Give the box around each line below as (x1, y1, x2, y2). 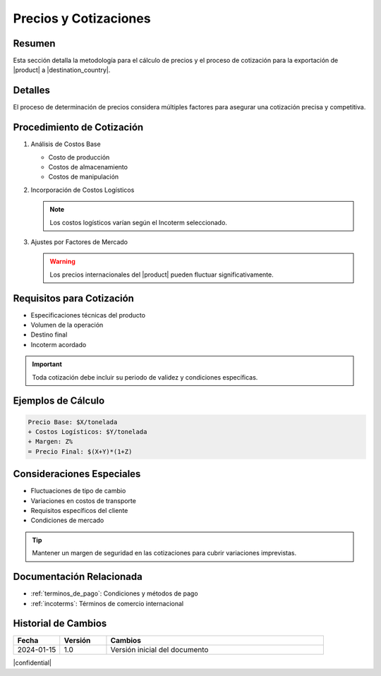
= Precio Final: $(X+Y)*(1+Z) (28, 447, 133, 455)
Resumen (13, 37, 56, 49)
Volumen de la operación (30, 321, 104, 330)
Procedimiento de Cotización (13, 121, 144, 133)
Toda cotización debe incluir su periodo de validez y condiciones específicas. (32, 373, 258, 381)
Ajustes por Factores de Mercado (30, 238, 128, 246)
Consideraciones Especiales (13, 468, 141, 480)
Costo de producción (48, 152, 110, 162)
